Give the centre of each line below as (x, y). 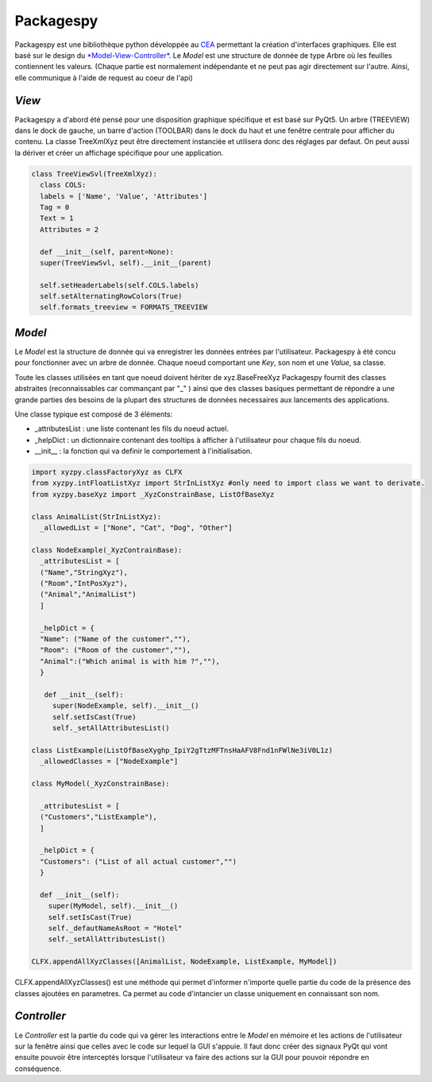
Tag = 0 (55, 207)
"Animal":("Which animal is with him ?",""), (130, 661)
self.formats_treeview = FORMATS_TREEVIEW (124, 307)
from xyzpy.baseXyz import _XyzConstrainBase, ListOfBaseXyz (153, 494)
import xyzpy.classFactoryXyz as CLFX (107, 472)
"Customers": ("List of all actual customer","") (139, 861)
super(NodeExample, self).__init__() (125, 706)
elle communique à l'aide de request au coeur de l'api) (104, 78)
